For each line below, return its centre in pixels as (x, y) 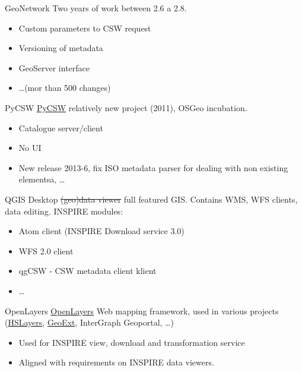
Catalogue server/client (61, 127)
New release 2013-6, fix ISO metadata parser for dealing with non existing (153, 167)
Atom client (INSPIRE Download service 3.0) (101, 231)
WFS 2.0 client (46, 250)
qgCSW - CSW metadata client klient (88, 271)
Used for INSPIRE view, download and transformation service (132, 342)
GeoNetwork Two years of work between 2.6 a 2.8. (96, 8)
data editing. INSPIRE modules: (64, 211)
